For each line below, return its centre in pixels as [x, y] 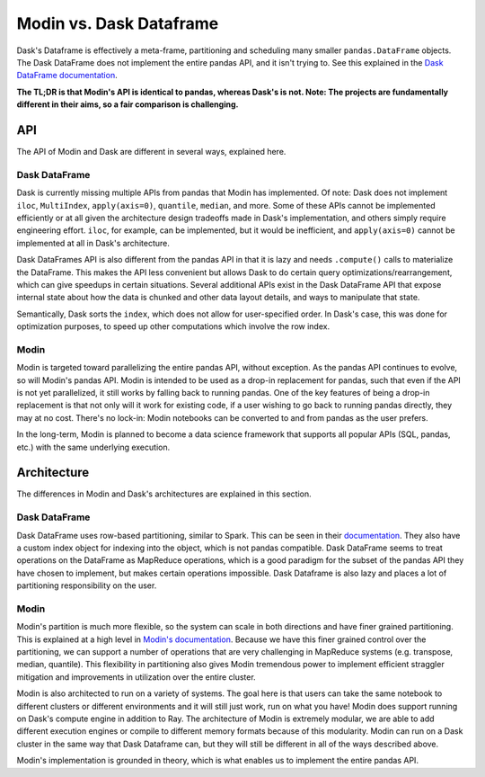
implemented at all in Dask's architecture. [93, 243]
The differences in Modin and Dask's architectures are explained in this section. [164, 494]
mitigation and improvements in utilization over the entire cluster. [136, 677]
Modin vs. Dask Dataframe [118, 23]
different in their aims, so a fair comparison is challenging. [128, 104]
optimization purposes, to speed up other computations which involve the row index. [173, 326]
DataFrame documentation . [67, 76]
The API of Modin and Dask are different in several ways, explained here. [151, 152]
